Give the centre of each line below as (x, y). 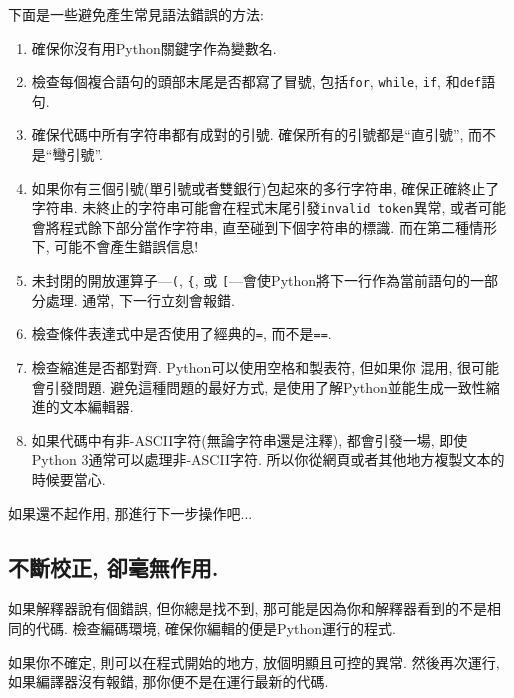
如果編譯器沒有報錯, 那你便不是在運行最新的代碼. (168, 681)
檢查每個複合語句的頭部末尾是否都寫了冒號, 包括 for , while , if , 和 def (256, 81)
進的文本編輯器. (82, 406)
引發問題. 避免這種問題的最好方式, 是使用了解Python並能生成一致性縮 (272, 386)
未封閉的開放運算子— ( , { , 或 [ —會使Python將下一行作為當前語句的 (251, 280)
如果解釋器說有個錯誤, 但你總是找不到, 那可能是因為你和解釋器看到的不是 (248, 608)
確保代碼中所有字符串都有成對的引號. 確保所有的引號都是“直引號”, (247, 134)
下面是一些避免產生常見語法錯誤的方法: (136, 14)
